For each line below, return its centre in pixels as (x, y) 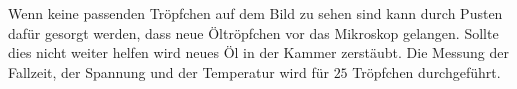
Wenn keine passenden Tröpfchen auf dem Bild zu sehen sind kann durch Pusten (255, 13)
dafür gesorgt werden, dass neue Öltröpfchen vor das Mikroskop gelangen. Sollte (253, 32)
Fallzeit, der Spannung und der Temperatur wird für (168, 71)
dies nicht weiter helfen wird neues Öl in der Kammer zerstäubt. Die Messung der (258, 52)
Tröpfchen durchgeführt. (426, 71)
